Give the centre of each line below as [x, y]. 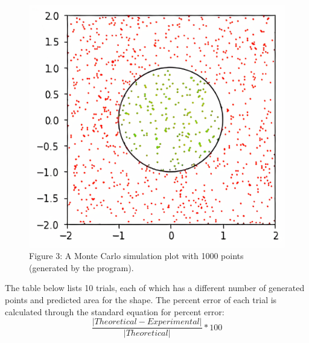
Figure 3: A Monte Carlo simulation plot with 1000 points [136, 256]
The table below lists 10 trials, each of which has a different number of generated [155, 288]
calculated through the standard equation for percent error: [115, 311]
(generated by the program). [81, 267]
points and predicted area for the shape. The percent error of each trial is [141, 300]
